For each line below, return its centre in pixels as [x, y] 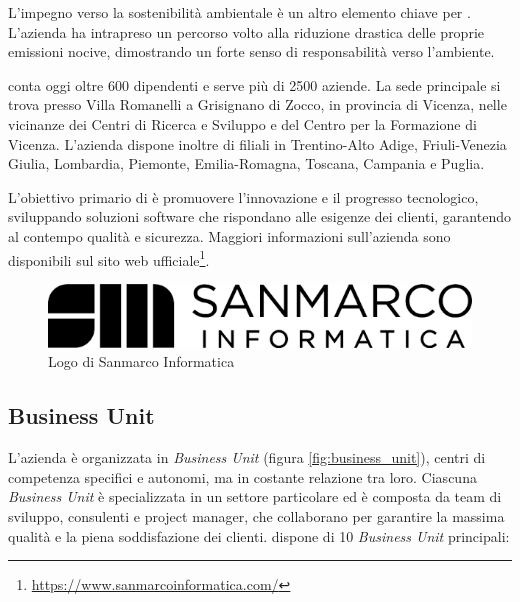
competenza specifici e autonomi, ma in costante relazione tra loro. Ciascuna [242, 476]
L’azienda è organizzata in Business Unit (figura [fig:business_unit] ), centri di [247, 457]
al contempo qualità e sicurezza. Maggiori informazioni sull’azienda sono [229, 235]
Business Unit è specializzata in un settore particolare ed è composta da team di [255, 496]
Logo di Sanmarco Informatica [141, 361]
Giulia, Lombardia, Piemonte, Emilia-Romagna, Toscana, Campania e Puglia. [246, 163]
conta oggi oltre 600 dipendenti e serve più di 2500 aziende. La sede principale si [254, 84]
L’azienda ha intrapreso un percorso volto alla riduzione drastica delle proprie [246, 31]
